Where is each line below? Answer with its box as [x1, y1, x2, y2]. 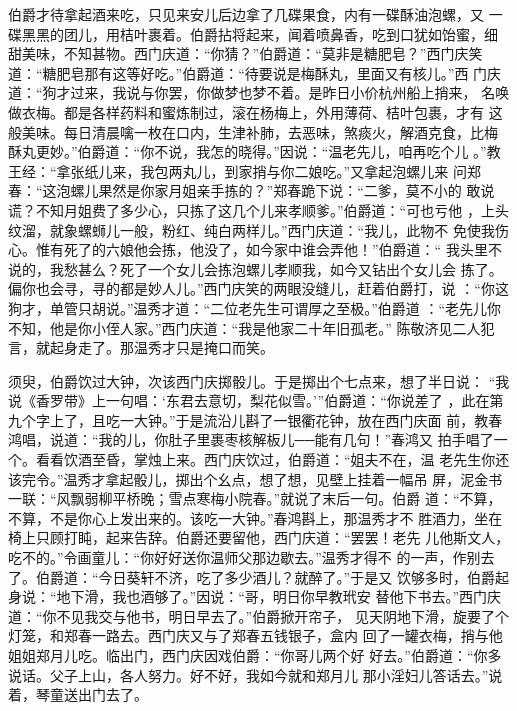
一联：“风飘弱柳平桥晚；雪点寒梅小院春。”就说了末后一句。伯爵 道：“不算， [8, 488, 502, 509]
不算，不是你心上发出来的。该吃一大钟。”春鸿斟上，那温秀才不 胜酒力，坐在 [8, 507, 503, 528]
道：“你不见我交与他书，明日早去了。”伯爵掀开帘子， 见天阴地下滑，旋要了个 [8, 605, 509, 626]
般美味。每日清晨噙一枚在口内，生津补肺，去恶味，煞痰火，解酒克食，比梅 [8, 121, 498, 142]
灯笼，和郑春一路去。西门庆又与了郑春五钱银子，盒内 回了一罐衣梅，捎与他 [8, 625, 503, 646]
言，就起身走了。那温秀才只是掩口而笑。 [8, 337, 274, 358]
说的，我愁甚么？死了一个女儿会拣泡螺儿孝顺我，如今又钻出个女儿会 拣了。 [8, 258, 503, 279]
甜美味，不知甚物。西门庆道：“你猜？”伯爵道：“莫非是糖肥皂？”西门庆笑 [8, 43, 483, 64]
